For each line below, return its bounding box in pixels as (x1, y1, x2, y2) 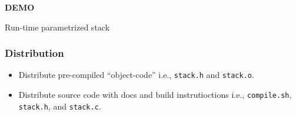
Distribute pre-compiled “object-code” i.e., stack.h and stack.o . (18, 69, 254, 81)
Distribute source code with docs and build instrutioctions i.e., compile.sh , (18, 88, 292, 101)
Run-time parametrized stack (5, 21, 110, 33)
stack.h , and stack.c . (18, 100, 101, 112)
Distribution (5, 46, 64, 60)
